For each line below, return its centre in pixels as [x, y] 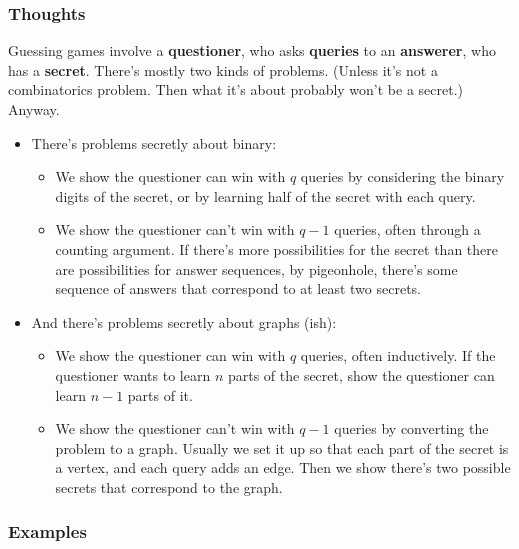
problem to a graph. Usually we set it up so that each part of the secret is [282, 447]
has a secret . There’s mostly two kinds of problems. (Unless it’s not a [223, 69]
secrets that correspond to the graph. [169, 486]
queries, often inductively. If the [398, 355]
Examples [47, 531]
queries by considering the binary [402, 176]
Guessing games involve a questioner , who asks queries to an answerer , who [252, 50]
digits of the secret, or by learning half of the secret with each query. [265, 195]
